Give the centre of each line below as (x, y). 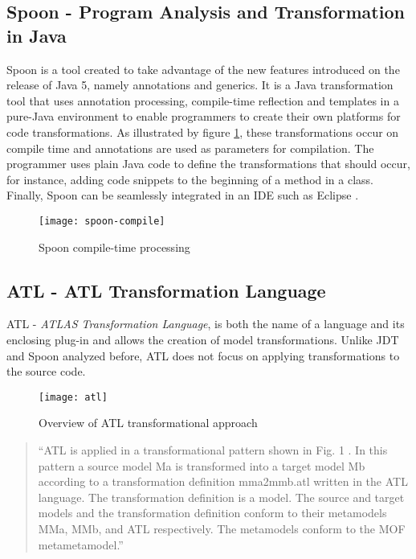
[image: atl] (73, 397)
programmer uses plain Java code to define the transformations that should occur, (208, 164)
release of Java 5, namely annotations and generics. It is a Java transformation (200, 85)
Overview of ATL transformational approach (148, 423)
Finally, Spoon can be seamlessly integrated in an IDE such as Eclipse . (183, 195)
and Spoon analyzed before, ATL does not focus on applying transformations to (203, 355)
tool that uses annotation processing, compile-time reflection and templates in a (203, 100)
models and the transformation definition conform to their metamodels (212, 513)
